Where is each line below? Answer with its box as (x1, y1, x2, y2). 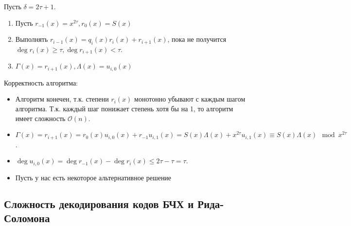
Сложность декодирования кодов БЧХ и (4, 196, 194, 211)
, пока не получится (167, 34, 227, 44)
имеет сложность (15, 113, 66, 123)
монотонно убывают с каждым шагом (134, 94, 246, 104)
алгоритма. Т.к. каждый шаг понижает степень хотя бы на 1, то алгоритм (15, 104, 233, 114)
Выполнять (15, 34, 48, 44)
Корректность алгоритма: (4, 77, 78, 87)
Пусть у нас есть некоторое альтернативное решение (15, 172, 172, 182)
